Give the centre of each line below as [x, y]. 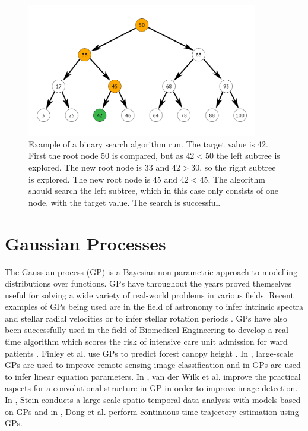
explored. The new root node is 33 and [99, 167]
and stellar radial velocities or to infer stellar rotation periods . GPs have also [146, 318]
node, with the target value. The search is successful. [125, 202]
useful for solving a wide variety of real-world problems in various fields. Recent [149, 295]
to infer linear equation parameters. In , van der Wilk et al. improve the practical [153, 376]
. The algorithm [236, 179]
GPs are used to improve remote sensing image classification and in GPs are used [153, 365]
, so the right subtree [238, 167]
